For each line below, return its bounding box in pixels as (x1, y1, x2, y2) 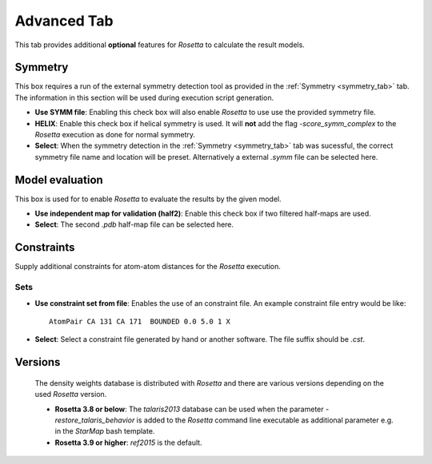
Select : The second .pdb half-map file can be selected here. (34, 220, 234, 229)
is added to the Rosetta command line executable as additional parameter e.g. (136, 415, 394, 425)
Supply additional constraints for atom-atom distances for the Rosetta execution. (14, 262, 282, 272)
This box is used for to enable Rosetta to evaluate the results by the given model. (14, 194, 282, 204)
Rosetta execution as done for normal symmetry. (34, 130, 196, 140)
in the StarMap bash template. (54, 426, 155, 436)
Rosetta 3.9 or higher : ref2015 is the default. (54, 438, 203, 447)
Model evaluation (14, 173, 103, 187)
